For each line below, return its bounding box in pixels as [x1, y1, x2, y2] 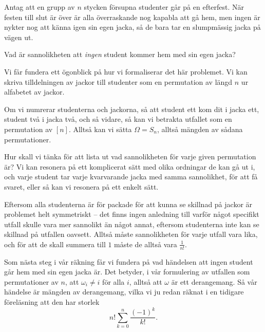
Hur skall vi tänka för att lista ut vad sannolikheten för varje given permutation [4, 151, 256, 162]
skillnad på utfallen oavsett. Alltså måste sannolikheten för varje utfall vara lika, [4, 229, 258, 239]
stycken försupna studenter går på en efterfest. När [84, 2, 244, 12]
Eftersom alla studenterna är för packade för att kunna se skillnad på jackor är [4, 198, 253, 209]
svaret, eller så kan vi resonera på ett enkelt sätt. [4, 181, 159, 192]
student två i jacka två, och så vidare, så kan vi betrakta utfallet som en [4, 114, 232, 124]
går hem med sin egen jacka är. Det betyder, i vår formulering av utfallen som [4, 266, 250, 277]
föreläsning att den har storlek [4, 297, 100, 307]
